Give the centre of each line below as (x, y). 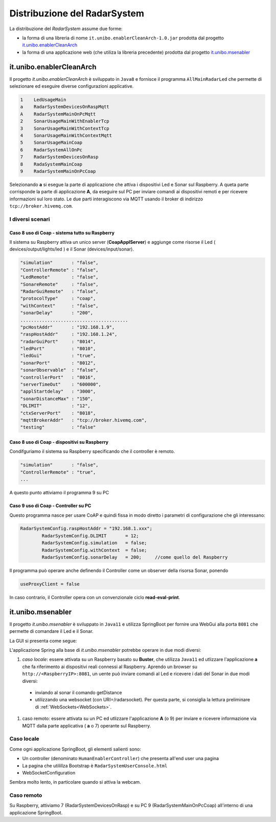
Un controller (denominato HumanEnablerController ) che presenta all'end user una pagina (121, 759)
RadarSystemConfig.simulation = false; (94, 543)
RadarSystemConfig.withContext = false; (94, 550)
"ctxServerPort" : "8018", (58, 413)
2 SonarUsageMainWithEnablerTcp (65, 121)
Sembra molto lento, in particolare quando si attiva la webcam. (75, 782)
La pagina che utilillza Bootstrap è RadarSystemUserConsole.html (95, 766)
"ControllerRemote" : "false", (60, 270)
